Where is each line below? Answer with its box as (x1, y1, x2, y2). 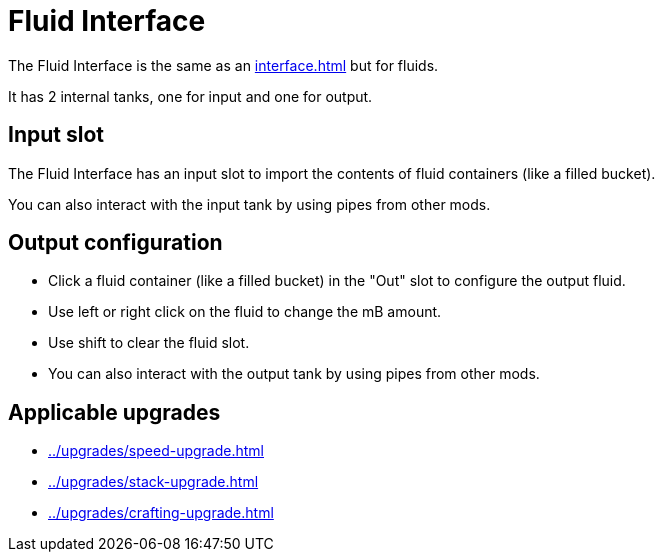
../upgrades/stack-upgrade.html (48, 473, 259, 491)
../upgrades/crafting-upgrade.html (48, 504, 274, 522)
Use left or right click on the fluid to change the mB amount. (48, 303, 442, 321)
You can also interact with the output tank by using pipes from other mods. (48, 365, 540, 383)
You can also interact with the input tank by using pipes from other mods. (8, 195, 491, 213)
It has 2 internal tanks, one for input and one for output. (8, 87, 373, 105)
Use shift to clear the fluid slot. (48, 334, 250, 352)
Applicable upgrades (8, 399, 221, 425)
